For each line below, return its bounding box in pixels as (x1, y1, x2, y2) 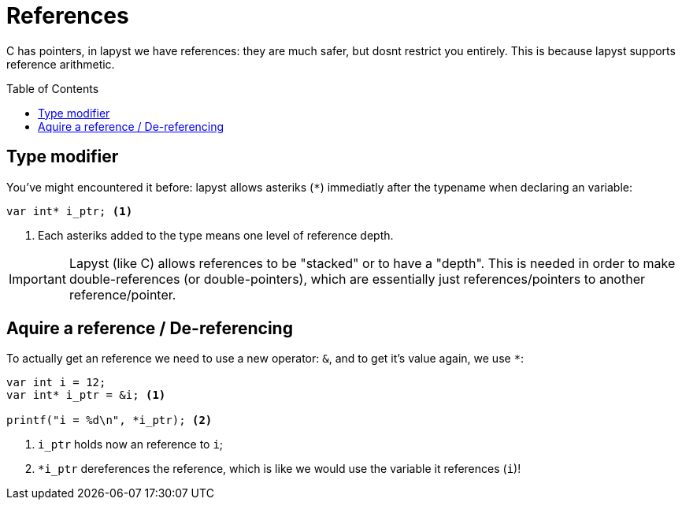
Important (9, 270, 66, 287)
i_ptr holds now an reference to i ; (38, 437, 224, 452)
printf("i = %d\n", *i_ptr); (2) (6, 414, 213, 427)
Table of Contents (6, 81, 99, 95)
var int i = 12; (6, 376, 106, 389)
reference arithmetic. (6, 57, 115, 71)
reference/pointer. (69, 286, 176, 303)
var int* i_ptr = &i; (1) (6, 389, 166, 402)
